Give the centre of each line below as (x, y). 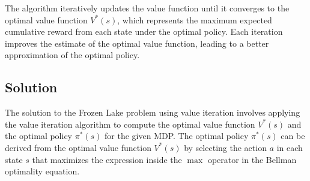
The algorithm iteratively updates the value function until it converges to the (147, 8)
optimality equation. (42, 171)
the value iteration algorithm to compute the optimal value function (130, 124)
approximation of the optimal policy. (72, 55)
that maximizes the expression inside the (107, 159)
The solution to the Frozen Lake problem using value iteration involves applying (153, 112)
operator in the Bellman (252, 159)
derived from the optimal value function (78, 147)
